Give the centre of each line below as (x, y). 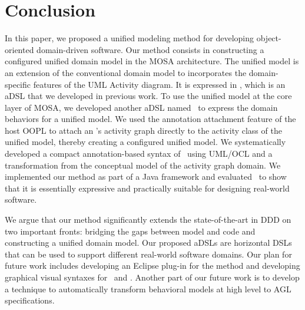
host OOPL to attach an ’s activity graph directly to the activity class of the (143, 130)
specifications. (30, 300)
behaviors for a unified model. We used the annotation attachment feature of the (150, 119)
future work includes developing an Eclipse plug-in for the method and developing (152, 266)
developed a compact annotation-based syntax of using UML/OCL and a (139, 154)
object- (269, 38)
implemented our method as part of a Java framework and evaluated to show (146, 177)
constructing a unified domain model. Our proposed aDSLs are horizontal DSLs (148, 243)
